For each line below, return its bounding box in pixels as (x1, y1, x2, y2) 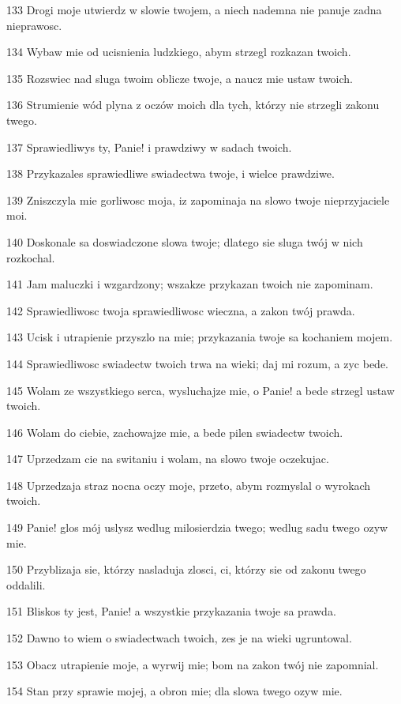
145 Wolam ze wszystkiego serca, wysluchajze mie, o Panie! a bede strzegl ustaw (6, 382, 395, 398)
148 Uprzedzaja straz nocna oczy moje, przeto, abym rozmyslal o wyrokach (6, 476, 371, 493)
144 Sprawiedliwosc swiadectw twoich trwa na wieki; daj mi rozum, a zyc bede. (6, 355, 388, 371)
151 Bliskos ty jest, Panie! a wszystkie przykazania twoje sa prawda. (6, 603, 336, 619)
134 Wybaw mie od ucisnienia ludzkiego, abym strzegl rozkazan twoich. (6, 43, 351, 60)
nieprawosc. (6, 17, 62, 33)
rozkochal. (6, 249, 55, 265)
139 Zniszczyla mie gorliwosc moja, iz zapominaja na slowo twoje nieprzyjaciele (6, 191, 390, 208)
